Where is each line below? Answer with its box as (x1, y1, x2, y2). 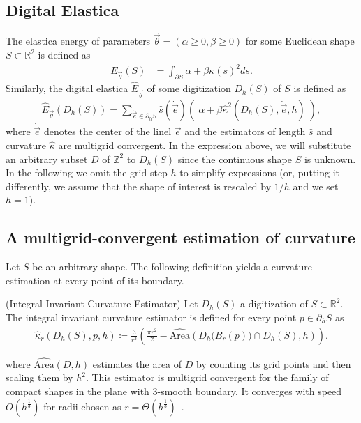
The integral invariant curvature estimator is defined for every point (6, 309, 297, 324)
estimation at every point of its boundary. (6, 272, 184, 287)
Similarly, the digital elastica (6, 81, 128, 95)
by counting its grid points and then (196, 356, 351, 371)
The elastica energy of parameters (6, 33, 151, 48)
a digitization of (240, 296, 308, 311)
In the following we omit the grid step (6, 165, 168, 180)
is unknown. (304, 151, 356, 166)
